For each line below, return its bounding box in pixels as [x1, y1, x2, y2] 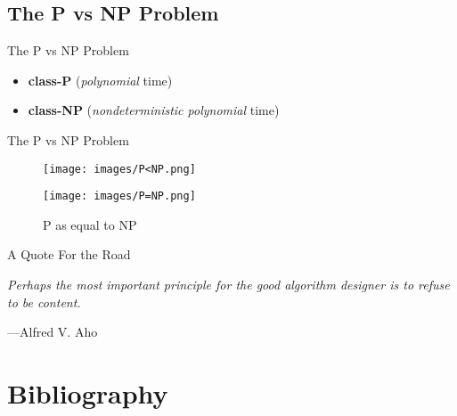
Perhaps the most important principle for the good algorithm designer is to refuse [7, 275, 450, 294]
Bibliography [7, 375, 168, 412]
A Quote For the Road [7, 245, 131, 264]
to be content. [7, 292, 81, 311]
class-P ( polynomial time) [28, 70, 173, 89]
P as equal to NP [43, 215, 137, 233]
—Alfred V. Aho [7, 322, 98, 341]
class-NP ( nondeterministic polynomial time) [28, 101, 280, 119]
